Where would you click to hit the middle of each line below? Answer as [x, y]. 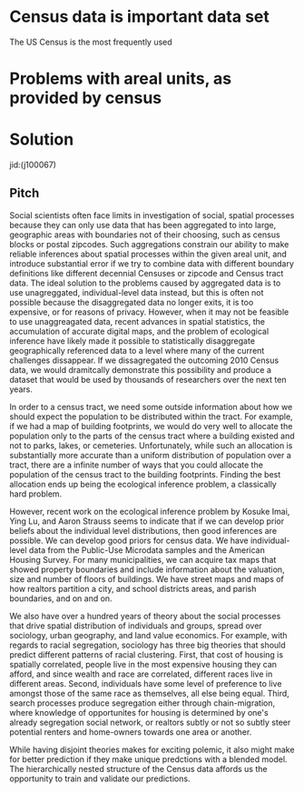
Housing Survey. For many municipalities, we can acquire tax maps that [143, 559]
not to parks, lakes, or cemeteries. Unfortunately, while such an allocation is [151, 445]
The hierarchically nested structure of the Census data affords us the [138, 768]
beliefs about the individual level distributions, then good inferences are [143, 530]
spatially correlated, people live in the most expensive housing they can [143, 664]
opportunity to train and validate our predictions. [100, 778]
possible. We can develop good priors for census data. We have [129, 540]
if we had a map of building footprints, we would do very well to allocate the [151, 426]
